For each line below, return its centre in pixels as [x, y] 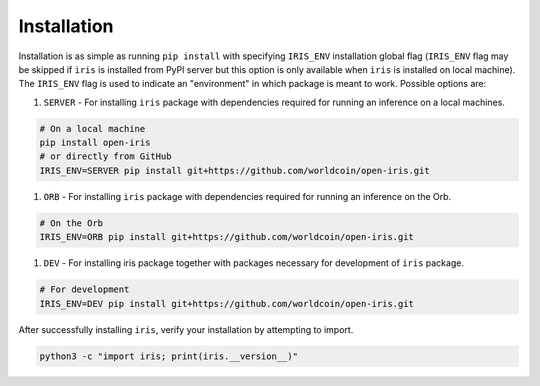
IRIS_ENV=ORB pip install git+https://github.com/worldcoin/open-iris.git [227, 237]
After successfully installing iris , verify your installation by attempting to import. [186, 329]
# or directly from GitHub [105, 156]
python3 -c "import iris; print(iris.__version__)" [169, 356]
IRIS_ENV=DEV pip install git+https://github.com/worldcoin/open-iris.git [227, 303]
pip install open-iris [95, 143]
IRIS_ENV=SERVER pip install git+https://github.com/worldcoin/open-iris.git [234, 170]
